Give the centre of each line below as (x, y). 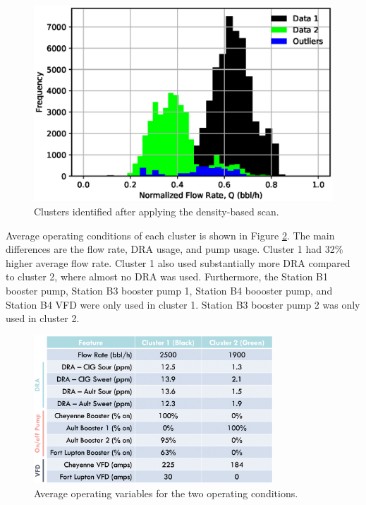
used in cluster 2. (43, 318)
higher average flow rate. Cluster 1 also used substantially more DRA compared (178, 262)
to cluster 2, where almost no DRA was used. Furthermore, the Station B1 (167, 277)
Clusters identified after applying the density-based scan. (157, 212)
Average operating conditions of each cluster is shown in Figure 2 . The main (170, 235)
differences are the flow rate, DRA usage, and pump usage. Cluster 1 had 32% (175, 249)
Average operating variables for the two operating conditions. (166, 493)
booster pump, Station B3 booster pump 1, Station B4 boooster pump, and (169, 290)
